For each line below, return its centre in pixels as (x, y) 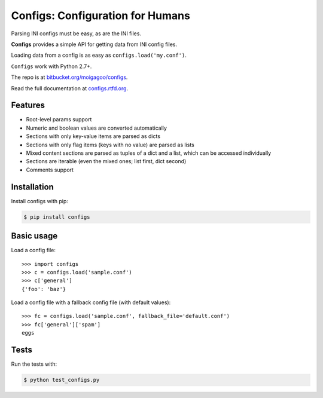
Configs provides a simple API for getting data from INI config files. (94, 44)
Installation (32, 187)
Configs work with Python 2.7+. (51, 66)
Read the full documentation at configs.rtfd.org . (70, 88)
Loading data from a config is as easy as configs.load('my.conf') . (99, 55)
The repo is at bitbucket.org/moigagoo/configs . (69, 77)
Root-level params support (59, 120)
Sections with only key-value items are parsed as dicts (93, 136)
